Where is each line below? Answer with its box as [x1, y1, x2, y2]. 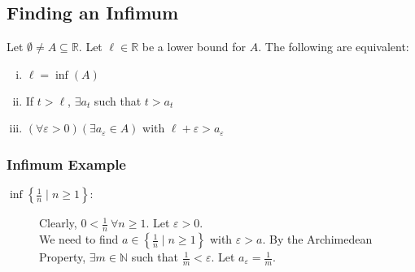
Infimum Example [7, 153, 126, 174]
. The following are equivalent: [258, 38, 409, 55]
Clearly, [39, 214, 77, 231]
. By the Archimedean [262, 231, 373, 248]
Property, [39, 248, 86, 266]
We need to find [39, 231, 119, 248]
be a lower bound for [142, 38, 247, 55]
